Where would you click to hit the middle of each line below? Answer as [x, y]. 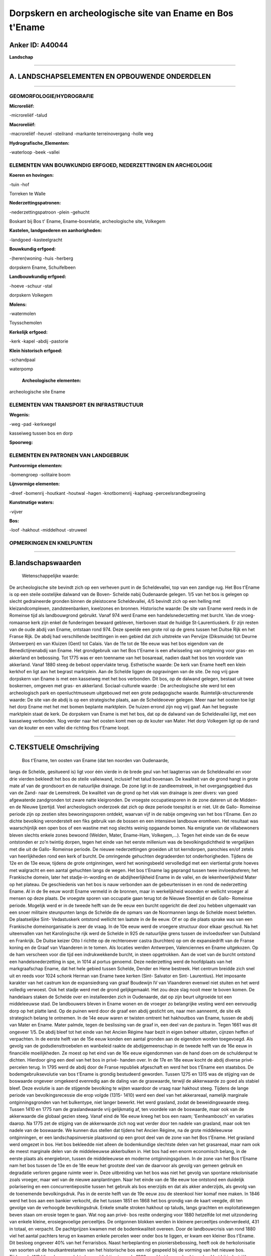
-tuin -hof [19, 184]
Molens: [18, 304]
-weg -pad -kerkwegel [33, 424]
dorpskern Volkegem [31, 295]
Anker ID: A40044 [39, 45]
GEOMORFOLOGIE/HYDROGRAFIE [51, 96]
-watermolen [23, 313]
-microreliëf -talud [28, 115]
